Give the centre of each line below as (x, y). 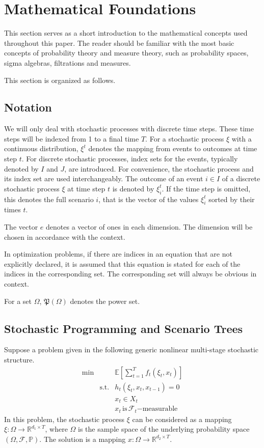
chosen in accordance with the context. (65, 236)
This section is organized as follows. (60, 80)
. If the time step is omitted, (206, 188)
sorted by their (232, 199)
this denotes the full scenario (49, 199)
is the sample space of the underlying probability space (164, 429)
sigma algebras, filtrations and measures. (68, 62)
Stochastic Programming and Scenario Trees (124, 328)
